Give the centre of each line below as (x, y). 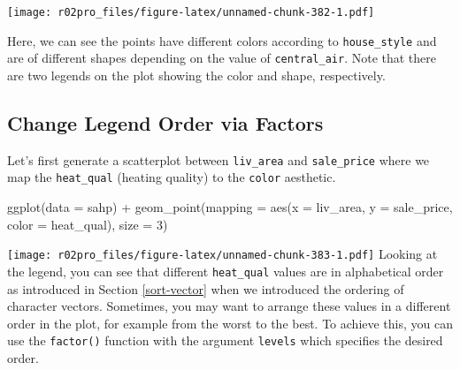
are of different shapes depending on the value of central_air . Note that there (222, 58)
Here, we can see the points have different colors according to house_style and (222, 40)
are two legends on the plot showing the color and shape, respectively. (196, 75)
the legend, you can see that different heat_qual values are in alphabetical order (226, 271)
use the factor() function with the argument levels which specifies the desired (225, 340)
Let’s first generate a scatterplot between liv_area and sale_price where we (218, 159)
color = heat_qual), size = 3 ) (88, 224)
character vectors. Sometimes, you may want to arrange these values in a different (229, 306)
